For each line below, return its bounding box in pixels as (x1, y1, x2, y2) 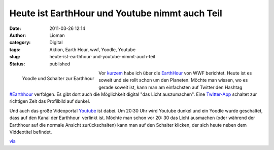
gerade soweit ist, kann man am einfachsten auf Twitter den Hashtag (98, 84, 243, 90)
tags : (9, 46, 21, 53)
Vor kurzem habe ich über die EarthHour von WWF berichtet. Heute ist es (98, 70, 252, 76)
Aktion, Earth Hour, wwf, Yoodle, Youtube (49, 46, 136, 53)
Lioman (49, 32, 65, 38)
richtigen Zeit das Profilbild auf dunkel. (9, 98, 91, 104)
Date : (9, 25, 21, 31)
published (49, 61, 71, 67)
